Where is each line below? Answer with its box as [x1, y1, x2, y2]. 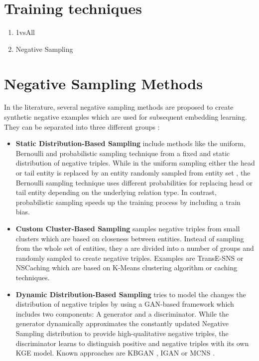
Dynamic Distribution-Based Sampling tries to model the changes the [15, 289, 246, 299]
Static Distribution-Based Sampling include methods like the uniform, [15, 138, 246, 149]
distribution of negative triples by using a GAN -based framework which [15, 299, 234, 309]
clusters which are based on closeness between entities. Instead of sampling [15, 233, 244, 243]
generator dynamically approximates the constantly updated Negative [15, 318, 229, 329]
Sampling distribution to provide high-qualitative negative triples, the [15, 328, 229, 338]
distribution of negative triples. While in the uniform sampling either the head [15, 158, 255, 168]
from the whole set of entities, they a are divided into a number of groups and [15, 243, 254, 253]
